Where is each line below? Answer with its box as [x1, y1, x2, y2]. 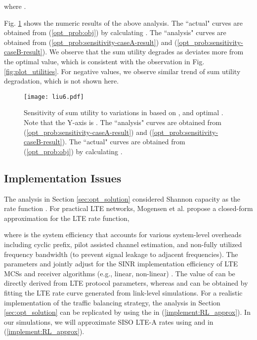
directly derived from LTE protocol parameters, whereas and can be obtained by [4, 278, 248, 288]
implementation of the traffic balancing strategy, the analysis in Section [4, 297, 220, 307]
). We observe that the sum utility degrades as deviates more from [42, 46, 244, 57]
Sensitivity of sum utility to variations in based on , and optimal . [24, 107, 223, 118]
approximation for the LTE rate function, [4, 212, 129, 223]
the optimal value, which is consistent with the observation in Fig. [4, 56, 205, 66]
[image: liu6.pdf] [24, 93, 84, 100]
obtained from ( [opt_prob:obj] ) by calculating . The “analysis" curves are [4, 27, 226, 38]
